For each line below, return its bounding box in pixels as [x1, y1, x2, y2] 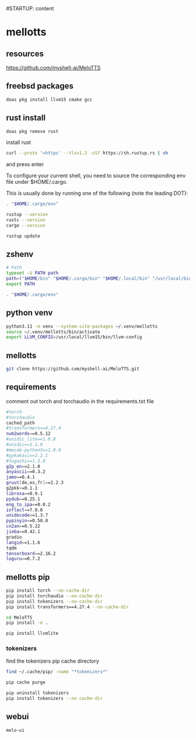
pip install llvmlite [6, 630, 59, 637]
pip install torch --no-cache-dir [6, 588, 90, 593]
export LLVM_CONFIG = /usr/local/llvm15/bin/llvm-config [6, 334, 142, 340]
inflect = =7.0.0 [6, 507, 43, 513]
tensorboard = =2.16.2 [6, 550, 57, 557]
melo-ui [6, 727, 25, 733]
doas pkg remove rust [6, 128, 59, 134]
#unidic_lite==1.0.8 [6, 436, 57, 442]
